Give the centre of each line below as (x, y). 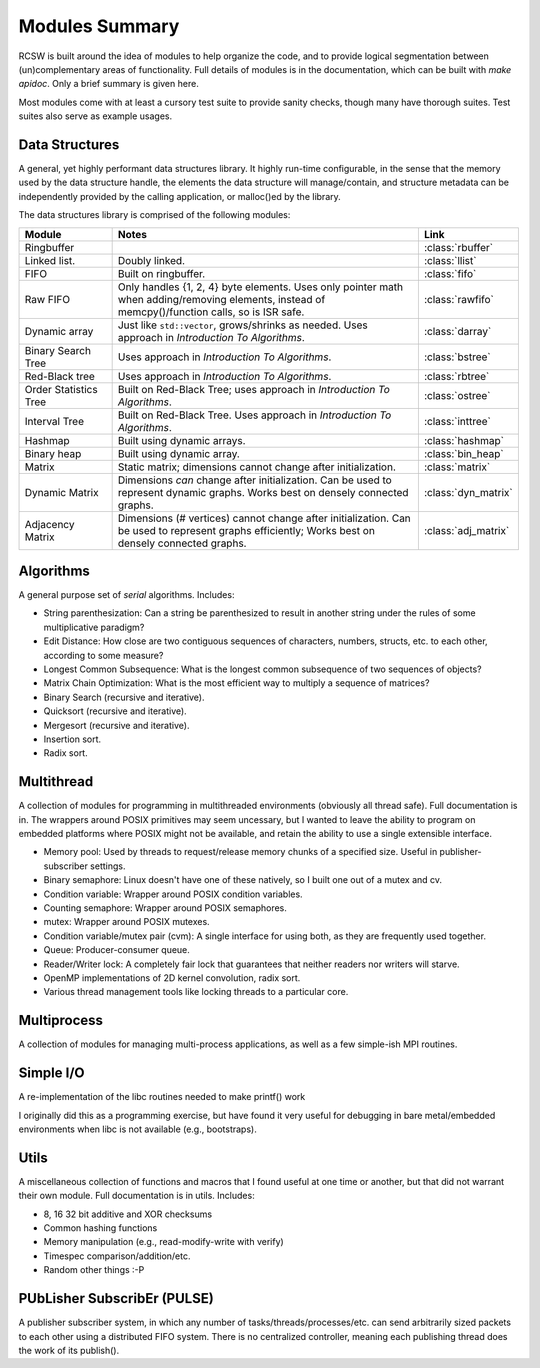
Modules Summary (99, 26)
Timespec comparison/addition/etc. (117, 1256)
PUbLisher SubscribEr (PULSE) (116, 1298)
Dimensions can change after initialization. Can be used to (254, 480)
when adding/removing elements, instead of (221, 299)
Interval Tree (54, 421)
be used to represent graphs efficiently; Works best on (246, 530)
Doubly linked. (151, 260)
